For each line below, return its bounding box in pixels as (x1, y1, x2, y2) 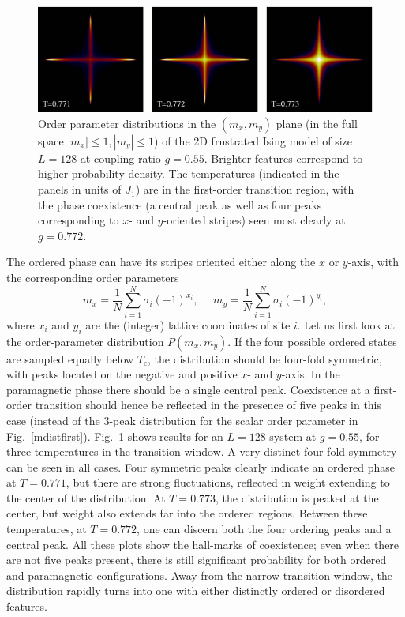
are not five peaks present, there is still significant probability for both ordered (6, 551, 387, 568)
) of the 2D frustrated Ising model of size (154, 132, 353, 149)
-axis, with (347, 254, 399, 270)
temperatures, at (6, 521, 87, 537)
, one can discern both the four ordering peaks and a (137, 521, 392, 537)
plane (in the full (276, 115, 358, 131)
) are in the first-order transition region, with (135, 181, 354, 198)
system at (269, 427, 317, 444)
